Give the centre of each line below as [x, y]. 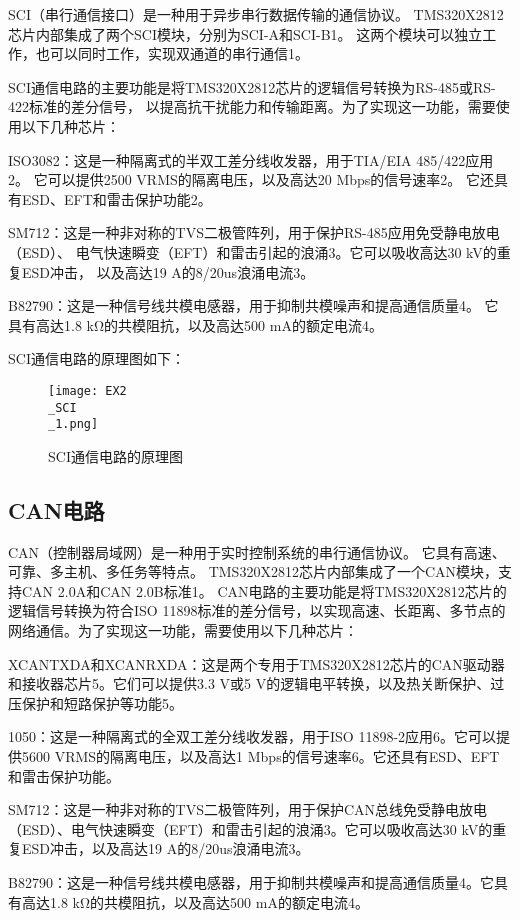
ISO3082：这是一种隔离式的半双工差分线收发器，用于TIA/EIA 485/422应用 [251, 159]
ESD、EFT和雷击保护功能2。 [116, 198]
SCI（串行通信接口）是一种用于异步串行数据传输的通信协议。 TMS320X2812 [256, 14]
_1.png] [73, 424]
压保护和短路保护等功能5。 [95, 702]
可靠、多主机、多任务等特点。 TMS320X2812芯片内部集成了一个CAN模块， [253, 571]
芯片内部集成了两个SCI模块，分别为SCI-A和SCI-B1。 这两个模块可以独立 [245, 33]
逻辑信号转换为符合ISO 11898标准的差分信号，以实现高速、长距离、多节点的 [257, 610]
